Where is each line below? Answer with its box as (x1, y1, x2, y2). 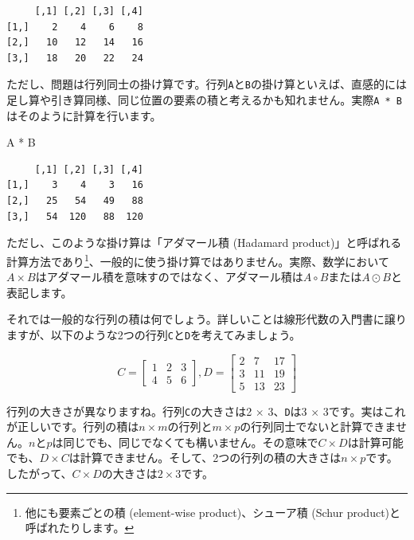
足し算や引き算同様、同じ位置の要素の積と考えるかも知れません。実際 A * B (6, 92, 402, 108)
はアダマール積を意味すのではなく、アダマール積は (35, 268, 303, 285)
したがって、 (6, 465, 72, 482)
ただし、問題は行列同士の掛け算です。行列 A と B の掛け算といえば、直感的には (6, 76, 407, 92)
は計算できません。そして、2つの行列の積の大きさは (68, 449, 342, 466)
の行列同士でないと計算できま (240, 418, 396, 435)
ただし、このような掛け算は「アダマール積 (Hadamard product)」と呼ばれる (6, 234, 402, 251)
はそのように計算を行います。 (6, 107, 162, 123)
